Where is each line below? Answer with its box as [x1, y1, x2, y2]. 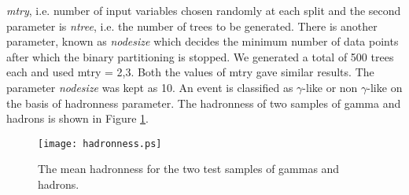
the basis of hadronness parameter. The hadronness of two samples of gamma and [6, 94, 401, 111]
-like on [367, 79, 403, 95]
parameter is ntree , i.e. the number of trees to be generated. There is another [6, 17, 378, 34]
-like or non [302, 79, 358, 95]
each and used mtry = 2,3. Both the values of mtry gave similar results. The [6, 64, 374, 80]
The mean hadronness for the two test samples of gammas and [38, 160, 340, 177]
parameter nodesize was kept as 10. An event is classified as [6, 79, 293, 95]
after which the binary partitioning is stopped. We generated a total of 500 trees [6, 48, 394, 64]
